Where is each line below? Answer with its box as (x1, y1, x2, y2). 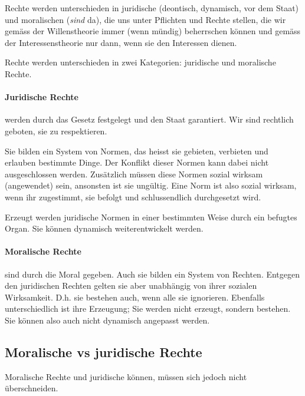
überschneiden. (5, 382, 58, 394)
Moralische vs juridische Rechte (5, 342, 202, 361)
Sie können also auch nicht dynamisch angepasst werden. (5, 313, 210, 326)
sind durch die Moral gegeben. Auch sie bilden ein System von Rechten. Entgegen (5, 268, 300, 280)
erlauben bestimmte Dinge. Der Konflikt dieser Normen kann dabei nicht (5, 156, 269, 169)
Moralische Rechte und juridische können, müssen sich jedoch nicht (5, 370, 247, 382)
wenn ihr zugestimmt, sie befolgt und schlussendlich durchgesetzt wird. (5, 190, 261, 203)
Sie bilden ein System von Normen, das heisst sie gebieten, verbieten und (5, 144, 268, 157)
